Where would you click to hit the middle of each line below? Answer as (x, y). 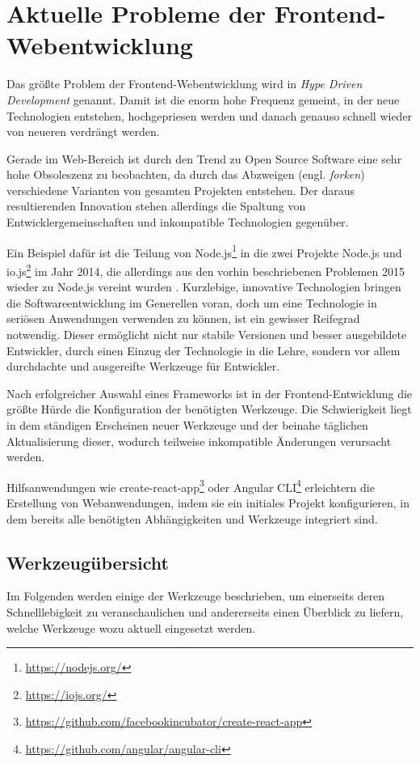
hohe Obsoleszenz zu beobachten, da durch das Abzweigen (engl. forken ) (186, 174)
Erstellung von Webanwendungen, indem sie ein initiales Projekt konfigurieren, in (208, 502)
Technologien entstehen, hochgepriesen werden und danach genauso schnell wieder (210, 115)
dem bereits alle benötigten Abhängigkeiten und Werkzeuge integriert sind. (192, 518)
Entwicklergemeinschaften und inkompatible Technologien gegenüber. (178, 222)
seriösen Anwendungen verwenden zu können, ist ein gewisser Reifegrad (183, 318)
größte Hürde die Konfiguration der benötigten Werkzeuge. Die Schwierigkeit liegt (209, 409)
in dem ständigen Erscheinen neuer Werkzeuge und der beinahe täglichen (187, 424)
